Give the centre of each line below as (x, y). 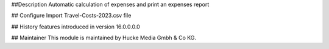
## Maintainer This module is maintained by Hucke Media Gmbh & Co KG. (104, 38)
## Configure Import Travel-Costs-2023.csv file (71, 16)
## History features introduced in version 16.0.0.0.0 (76, 27)
